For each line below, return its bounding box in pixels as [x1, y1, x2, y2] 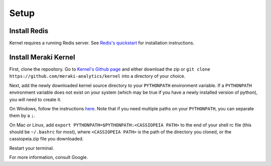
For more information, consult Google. [9, 154, 88, 160]
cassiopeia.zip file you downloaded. [9, 136, 84, 142]
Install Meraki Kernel [9, 53, 75, 61]
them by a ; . [9, 113, 35, 119]
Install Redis [9, 27, 49, 35]
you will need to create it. [9, 96, 62, 102]
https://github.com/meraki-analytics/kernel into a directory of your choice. [9, 73, 186, 79]
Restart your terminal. [9, 145, 54, 151]
